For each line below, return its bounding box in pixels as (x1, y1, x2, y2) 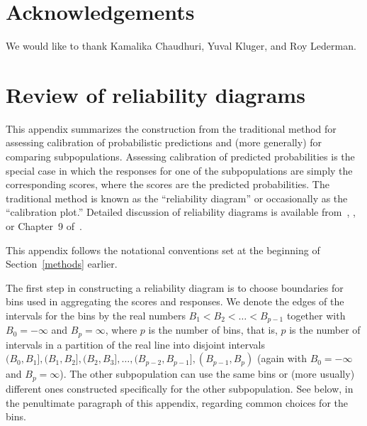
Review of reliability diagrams (6, 80, 305, 109)
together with (286, 307, 346, 322)
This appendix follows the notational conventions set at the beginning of (6, 242, 320, 257)
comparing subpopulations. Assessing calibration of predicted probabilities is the (6, 149, 355, 164)
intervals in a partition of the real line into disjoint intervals (6, 337, 265, 351)
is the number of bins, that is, (148, 322, 278, 337)
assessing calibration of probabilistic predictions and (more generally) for (6, 135, 322, 150)
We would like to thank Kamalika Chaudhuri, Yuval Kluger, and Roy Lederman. (6, 38, 356, 53)
